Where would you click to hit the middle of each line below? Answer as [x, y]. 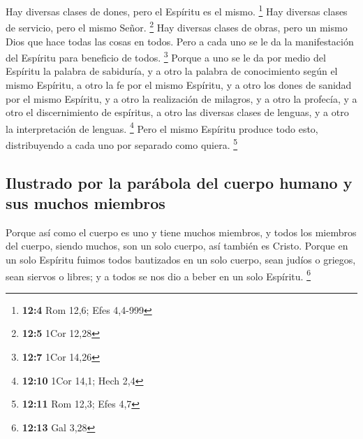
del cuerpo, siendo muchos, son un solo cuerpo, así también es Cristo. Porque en [177, 246]
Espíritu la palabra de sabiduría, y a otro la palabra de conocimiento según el [172, 71]
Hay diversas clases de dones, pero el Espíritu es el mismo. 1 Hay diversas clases [177, 10]
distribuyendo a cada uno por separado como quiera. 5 [122, 143]
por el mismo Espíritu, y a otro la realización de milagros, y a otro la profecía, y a [181, 98]
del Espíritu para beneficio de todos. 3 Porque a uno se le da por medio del [166, 56]
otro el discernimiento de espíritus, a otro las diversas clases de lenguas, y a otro [177, 112]
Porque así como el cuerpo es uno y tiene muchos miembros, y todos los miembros [181, 232]
